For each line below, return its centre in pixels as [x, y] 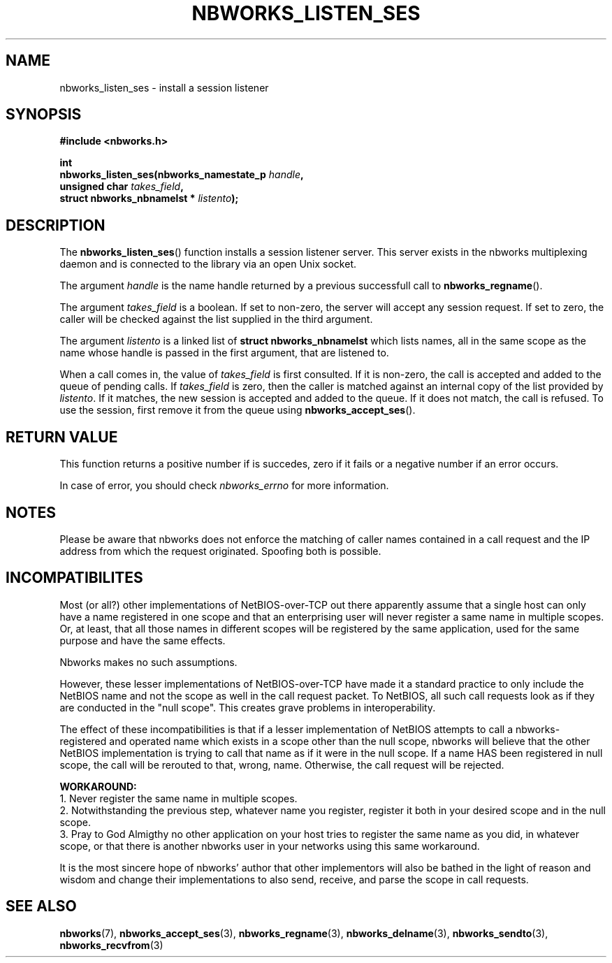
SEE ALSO [41, 906]
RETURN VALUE [62, 437]
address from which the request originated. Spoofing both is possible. [220, 551]
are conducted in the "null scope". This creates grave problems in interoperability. [248, 707]
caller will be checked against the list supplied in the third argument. [216, 319]
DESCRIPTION [56, 225]
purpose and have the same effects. [143, 640]
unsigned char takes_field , [122, 187]
